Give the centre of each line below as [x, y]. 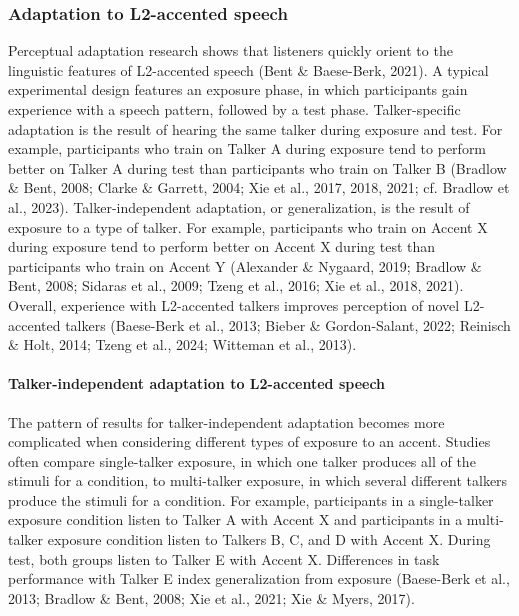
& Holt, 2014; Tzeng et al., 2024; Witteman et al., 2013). [182, 344]
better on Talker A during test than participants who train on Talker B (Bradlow [257, 167]
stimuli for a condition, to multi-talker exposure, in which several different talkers [258, 480]
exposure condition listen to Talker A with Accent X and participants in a [235, 519]
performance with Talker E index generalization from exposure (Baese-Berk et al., [259, 578]
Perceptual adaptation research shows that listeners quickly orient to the [230, 50]
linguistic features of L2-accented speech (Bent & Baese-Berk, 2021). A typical [248, 69]
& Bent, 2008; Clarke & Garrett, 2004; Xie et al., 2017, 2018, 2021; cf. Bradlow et [259, 187]
